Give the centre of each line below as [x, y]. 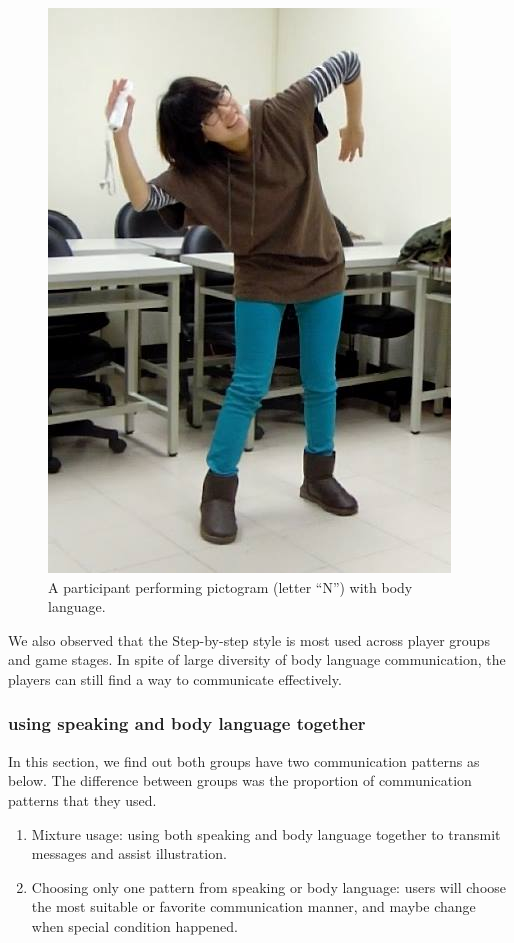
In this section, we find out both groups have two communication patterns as [244, 760]
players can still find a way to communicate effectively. [175, 678]
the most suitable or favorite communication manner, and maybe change [253, 906]
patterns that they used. [82, 799]
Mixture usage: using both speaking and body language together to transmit [266, 833]
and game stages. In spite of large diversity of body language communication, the [257, 659]
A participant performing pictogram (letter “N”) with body [230, 586]
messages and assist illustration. [129, 853]
